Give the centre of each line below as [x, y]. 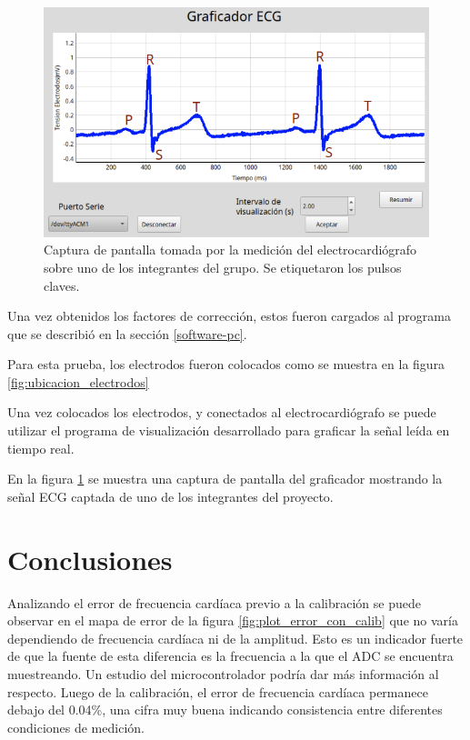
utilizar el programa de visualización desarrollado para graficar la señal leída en [229, 430]
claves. [62, 285]
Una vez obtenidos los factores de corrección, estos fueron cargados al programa [229, 316]
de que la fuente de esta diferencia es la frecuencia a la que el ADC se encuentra [230, 656]
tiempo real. [41, 448]
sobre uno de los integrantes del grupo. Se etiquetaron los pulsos [223, 267]
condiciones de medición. [76, 727]
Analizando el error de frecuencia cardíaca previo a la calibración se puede [214, 602]
